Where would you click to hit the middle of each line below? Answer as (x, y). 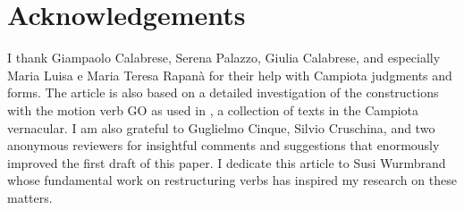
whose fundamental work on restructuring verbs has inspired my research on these (232, 180)
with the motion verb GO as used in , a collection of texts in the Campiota (213, 109)
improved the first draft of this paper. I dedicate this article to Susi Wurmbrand (227, 162)
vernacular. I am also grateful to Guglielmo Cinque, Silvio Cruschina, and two (221, 127)
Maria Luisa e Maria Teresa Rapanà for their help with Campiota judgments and (230, 75)
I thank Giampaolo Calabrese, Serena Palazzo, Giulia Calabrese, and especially (224, 58)
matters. (30, 197)
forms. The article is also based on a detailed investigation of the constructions (223, 92)
